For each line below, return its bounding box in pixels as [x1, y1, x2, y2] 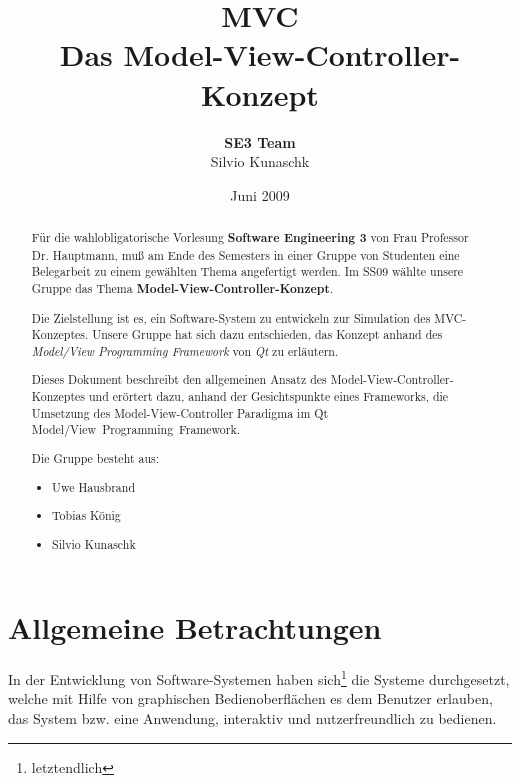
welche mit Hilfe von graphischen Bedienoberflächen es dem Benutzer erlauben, [8, 688, 493, 709]
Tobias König [52, 507, 121, 524]
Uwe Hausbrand [52, 478, 136, 495]
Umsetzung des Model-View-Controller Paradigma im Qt [31, 404, 329, 421]
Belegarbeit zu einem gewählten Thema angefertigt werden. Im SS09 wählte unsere [31, 263, 464, 280]
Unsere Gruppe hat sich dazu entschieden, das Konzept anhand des [92, 326, 443, 343]
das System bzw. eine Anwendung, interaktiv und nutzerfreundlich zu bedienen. [8, 708, 497, 729]
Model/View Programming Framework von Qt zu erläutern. [31, 342, 339, 359]
